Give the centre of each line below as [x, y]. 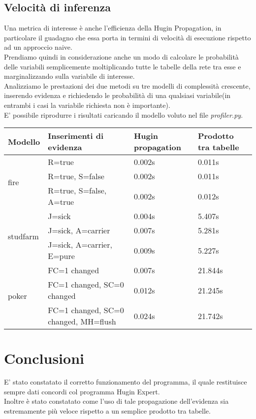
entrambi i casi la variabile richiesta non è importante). [87, 105]
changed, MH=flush [82, 322]
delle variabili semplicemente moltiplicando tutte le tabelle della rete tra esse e [123, 66]
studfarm [23, 236]
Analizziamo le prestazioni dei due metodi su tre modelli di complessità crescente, [127, 85]
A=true [61, 202]
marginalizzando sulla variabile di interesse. [69, 76]
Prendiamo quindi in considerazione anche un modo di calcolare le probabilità [121, 56]
